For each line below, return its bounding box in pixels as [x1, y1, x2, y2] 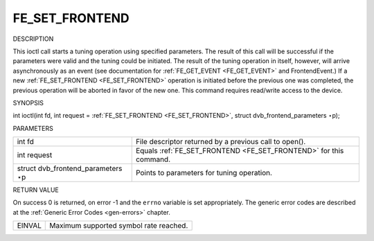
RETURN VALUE [12, 186, 59, 194]
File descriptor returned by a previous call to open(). [135, 137, 306, 147]
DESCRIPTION [12, 35, 54, 43]
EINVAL [17, 221, 42, 231]
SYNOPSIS [12, 98, 44, 107]
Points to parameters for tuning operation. [135, 168, 273, 178]
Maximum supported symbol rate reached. [49, 221, 188, 231]
